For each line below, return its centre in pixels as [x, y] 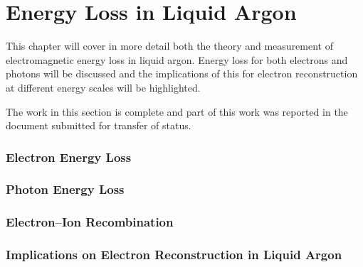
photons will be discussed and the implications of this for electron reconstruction [182, 73]
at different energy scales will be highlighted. [103, 87]
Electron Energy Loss [69, 157]
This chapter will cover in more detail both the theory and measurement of [169, 46]
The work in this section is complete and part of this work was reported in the [177, 111]
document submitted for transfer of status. [99, 125]
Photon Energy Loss [65, 189]
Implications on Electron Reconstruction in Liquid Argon [174, 255]
